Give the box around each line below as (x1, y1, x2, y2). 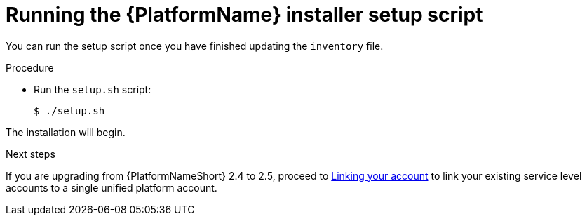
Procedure (6, 61, 54, 74)
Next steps (6, 147, 55, 160)
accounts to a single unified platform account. (6, 181, 217, 194)
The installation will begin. (6, 126, 126, 138)
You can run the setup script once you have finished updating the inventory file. (6, 39, 384, 52)
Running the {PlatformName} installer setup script (6, 3, 483, 27)
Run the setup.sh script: (34, 83, 151, 95)
